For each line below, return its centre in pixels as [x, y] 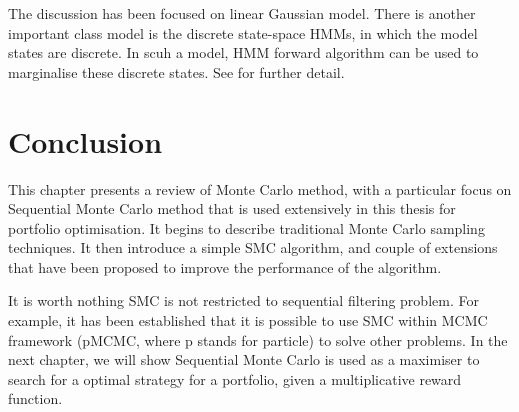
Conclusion [85, 140]
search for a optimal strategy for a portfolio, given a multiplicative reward [235, 378]
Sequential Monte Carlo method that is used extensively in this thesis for [232, 208]
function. [35, 398]
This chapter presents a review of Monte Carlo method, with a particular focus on [260, 188]
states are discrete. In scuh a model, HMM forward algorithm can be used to [243, 52]
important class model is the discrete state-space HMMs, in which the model [243, 32]
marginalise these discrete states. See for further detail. [176, 71]
